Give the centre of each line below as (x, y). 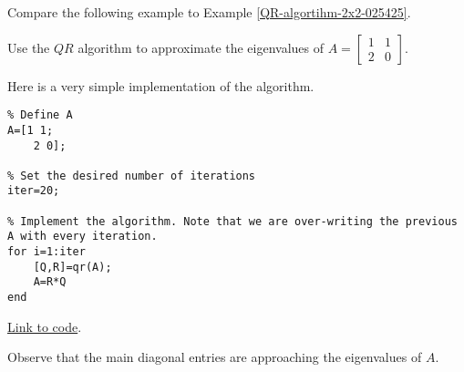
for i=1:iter (46, 252)
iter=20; (34, 191)
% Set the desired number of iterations (132, 176)
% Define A (40, 115)
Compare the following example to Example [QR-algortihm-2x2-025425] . (209, 12)
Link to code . (45, 326)
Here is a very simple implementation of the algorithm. (161, 85)
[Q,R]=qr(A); (72, 267)
